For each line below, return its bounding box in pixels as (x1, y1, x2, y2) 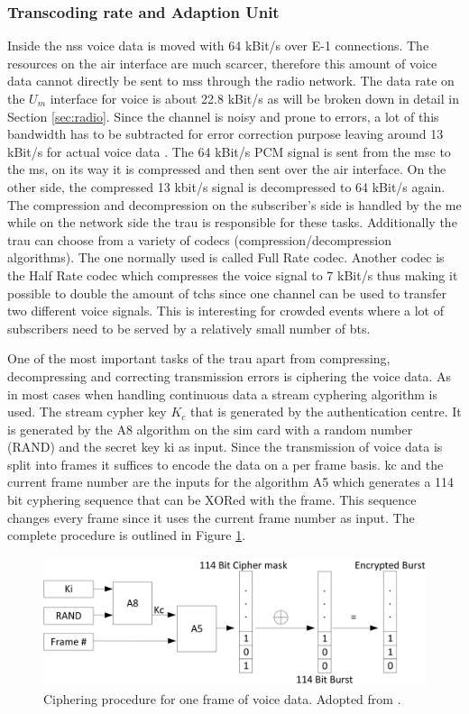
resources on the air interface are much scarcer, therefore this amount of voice (7, 53, 437, 72)
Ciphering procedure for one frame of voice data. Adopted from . (43, 689, 401, 708)
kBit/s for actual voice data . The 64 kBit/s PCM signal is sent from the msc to (7, 142, 451, 160)
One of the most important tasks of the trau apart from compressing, (7, 349, 391, 368)
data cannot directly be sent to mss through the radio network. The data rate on (7, 71, 455, 90)
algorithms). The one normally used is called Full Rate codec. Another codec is (7, 248, 445, 267)
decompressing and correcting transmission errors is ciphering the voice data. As (7, 366, 452, 385)
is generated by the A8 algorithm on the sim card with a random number (7, 419, 413, 438)
